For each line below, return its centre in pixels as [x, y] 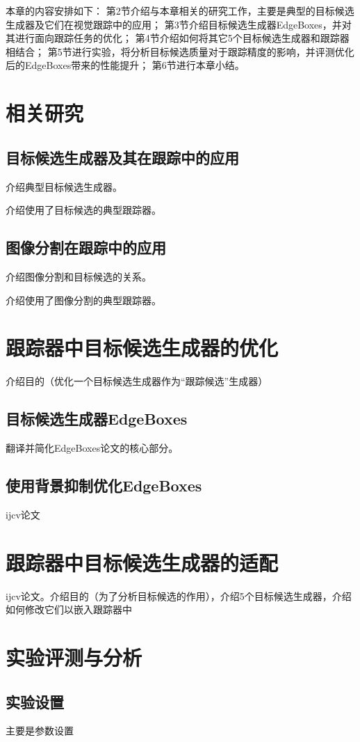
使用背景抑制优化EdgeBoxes [104, 486]
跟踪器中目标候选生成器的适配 [142, 562]
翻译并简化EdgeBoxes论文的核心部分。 [92, 448]
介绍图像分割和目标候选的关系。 [79, 276]
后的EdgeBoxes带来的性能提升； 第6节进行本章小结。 [125, 65]
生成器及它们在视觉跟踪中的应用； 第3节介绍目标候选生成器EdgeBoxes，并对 [179, 24]
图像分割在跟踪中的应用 [86, 247]
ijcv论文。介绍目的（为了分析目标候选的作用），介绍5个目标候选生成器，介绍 [179, 595]
